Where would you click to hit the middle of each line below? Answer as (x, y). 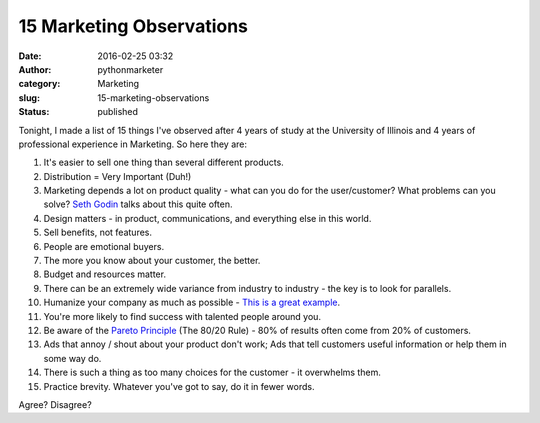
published (118, 112)
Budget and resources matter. (105, 274)
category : (39, 84)
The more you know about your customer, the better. (152, 261)
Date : (30, 56)
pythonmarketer (130, 69)
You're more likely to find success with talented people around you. (182, 316)
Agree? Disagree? (55, 404)
